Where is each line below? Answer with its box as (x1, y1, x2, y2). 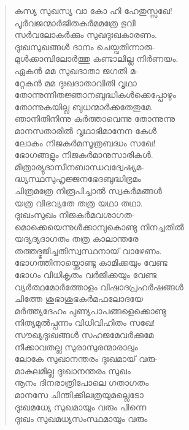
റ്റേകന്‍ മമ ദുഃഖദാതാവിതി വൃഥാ (14, 76, 137, 89)
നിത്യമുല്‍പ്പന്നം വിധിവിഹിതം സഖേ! (14, 316, 155, 329)
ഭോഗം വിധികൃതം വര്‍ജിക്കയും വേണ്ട (14, 268, 157, 281)
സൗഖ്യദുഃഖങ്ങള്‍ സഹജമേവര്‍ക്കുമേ (14, 328, 154, 341)
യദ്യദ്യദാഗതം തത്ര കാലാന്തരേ (14, 232, 139, 245)
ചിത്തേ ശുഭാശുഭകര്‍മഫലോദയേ (14, 292, 143, 305)
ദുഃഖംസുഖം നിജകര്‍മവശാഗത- (14, 208, 135, 221)
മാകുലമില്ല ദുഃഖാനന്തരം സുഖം (14, 364, 131, 377)
